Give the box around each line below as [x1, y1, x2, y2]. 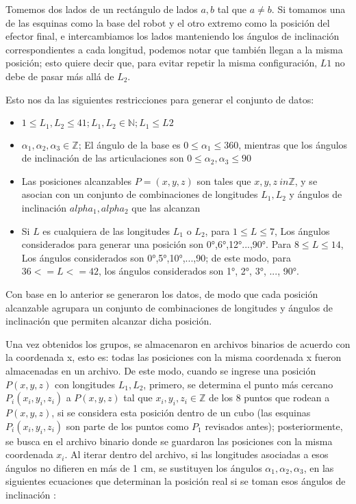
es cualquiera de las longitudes [42, 223, 170, 238]
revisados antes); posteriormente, [205, 418, 343, 433]
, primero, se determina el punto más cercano [143, 377, 333, 391]
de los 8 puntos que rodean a [208, 390, 330, 405]
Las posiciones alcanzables [21, 173, 132, 188]
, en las [303, 460, 334, 475]
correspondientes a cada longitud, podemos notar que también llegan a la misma [5, 42, 343, 56]
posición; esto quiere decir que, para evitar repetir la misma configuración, [5, 55, 318, 70]
